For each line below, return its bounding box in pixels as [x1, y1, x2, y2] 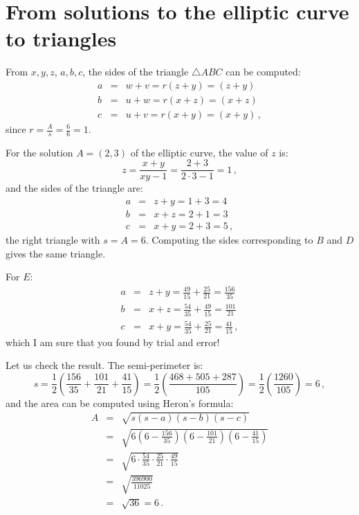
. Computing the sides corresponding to [145, 233, 313, 247]
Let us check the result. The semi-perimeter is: [6, 358, 203, 372]
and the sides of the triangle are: [6, 181, 143, 195]
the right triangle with [6, 233, 100, 247]
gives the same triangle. [6, 246, 106, 260]
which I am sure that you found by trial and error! [6, 334, 220, 349]
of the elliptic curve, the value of [130, 145, 268, 159]
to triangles [6, 24, 117, 53]
